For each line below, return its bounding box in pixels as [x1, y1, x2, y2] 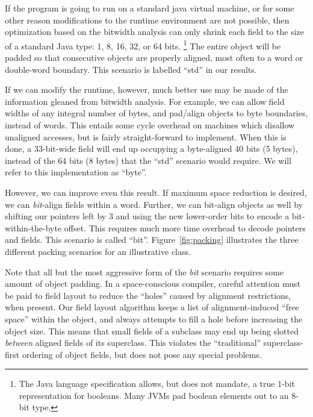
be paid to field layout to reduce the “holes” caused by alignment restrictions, [5, 289, 291, 301]
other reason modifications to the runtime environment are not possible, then [5, 13, 290, 26]
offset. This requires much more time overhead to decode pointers [64, 221, 306, 234]
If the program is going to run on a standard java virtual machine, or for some [5, 2, 294, 14]
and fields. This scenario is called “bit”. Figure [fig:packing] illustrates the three [5, 233, 299, 246]
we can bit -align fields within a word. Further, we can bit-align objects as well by [5, 198, 303, 210]
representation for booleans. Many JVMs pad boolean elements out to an [19, 389, 289, 401]
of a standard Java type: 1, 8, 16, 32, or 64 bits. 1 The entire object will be [5, 37, 281, 52]
